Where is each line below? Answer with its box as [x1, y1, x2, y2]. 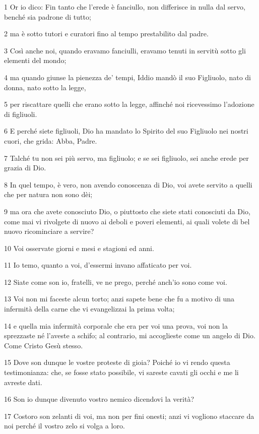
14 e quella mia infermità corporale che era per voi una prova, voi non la [4, 320, 228, 331]
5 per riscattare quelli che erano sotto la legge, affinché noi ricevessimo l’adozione [4, 99, 254, 109]
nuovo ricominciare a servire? [4, 226, 94, 236]
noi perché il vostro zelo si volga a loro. [4, 420, 125, 431]
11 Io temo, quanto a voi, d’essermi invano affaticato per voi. [4, 260, 192, 270]
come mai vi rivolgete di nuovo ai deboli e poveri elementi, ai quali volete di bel [4, 216, 250, 226]
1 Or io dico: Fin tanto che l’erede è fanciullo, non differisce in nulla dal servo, [4, 2, 245, 12]
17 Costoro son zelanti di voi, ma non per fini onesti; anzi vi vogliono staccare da [4, 410, 254, 421]
